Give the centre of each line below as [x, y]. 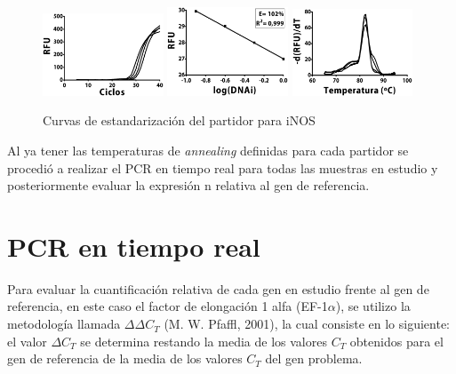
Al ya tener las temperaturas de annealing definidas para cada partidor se [208, 150]
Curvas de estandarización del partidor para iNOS [179, 120]
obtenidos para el [396, 341]
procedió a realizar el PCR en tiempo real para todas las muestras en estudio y [223, 167]
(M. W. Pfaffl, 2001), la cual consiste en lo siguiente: [307, 324]
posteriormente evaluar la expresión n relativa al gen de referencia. [188, 185]
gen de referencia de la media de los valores [125, 358]
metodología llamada [64, 324]
